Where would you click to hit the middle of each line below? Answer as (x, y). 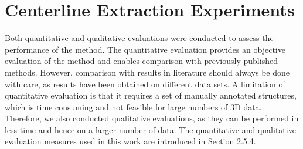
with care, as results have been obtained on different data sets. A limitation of (145, 84)
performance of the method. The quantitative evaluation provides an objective (145, 49)
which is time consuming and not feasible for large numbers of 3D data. (133, 106)
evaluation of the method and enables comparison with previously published (141, 61)
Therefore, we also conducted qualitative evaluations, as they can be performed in (152, 118)
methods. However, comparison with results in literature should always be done (147, 72)
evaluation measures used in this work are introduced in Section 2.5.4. (130, 141)
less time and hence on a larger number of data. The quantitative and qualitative (150, 129)
